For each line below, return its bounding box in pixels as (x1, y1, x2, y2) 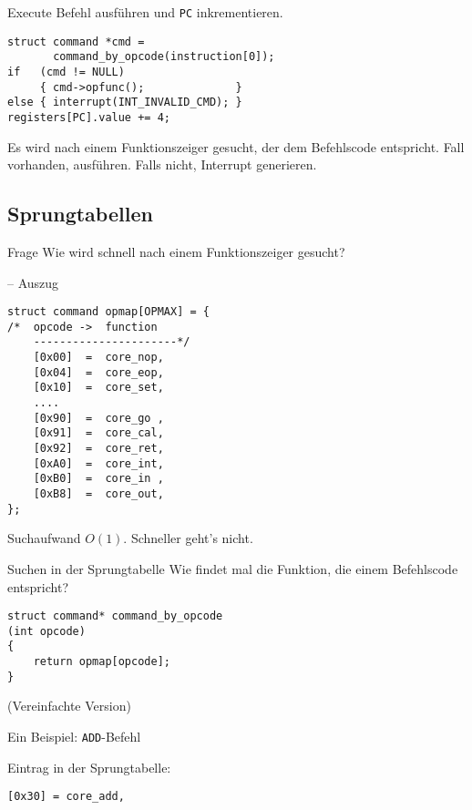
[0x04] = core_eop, (33, 365, 164, 379)
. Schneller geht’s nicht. (123, 528, 253, 548)
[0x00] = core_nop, (33, 351, 164, 364)
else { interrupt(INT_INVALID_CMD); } (7, 96, 242, 109)
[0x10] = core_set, (33, 381, 164, 395)
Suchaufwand (7, 528, 81, 548)
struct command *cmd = (7, 35, 145, 48)
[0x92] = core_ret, (33, 442, 164, 456)
